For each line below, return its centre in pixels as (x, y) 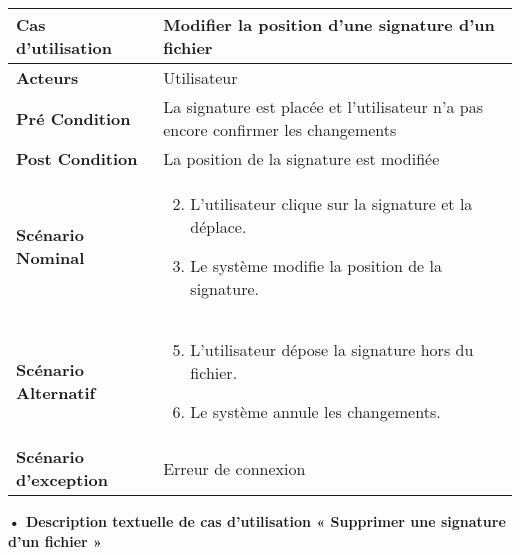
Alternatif (56, 392)
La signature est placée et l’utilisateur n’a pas (323, 106)
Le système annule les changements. (315, 411)
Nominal (50, 257)
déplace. (218, 226)
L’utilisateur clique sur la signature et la (331, 203)
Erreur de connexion (234, 468)
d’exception (62, 479)
